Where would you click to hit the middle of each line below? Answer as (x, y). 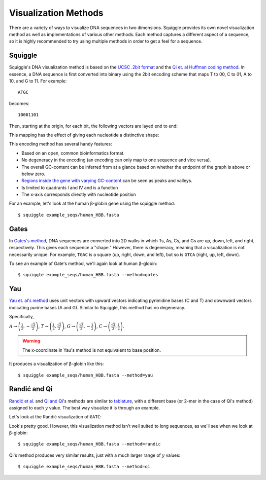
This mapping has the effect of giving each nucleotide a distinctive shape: (84, 135)
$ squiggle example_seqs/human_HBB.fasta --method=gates (88, 275)
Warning (31, 341)
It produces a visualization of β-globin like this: (57, 364)
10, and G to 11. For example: (38, 81)
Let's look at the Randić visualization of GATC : (55, 417)
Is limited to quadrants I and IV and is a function (70, 187)
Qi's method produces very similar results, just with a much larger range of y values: (95, 455)
